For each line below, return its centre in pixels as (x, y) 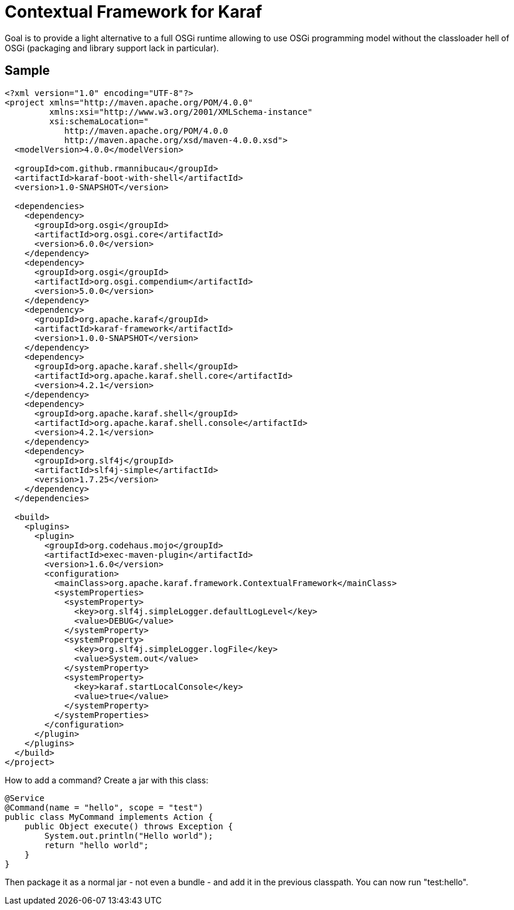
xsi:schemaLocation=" (99, 121)
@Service (25, 798)
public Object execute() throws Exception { (129, 826)
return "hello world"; (97, 845)
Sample (27, 71)
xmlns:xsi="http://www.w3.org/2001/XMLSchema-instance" (181, 112)
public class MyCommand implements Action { (109, 817)
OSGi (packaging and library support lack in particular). (112, 48)
